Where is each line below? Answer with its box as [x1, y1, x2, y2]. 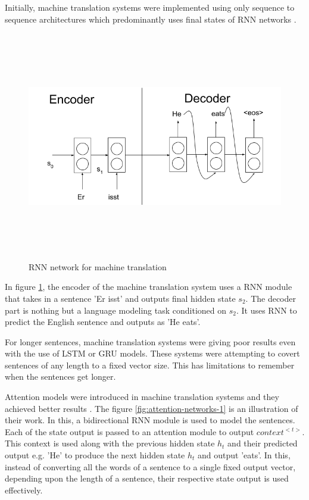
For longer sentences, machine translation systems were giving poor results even [5, 335, 296, 348]
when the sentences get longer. [5, 370, 116, 383]
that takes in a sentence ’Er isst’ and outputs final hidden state [5, 292, 236, 304]
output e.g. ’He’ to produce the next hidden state [5, 449, 185, 461]
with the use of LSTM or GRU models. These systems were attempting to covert [5, 347, 300, 360]
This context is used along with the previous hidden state [5, 437, 215, 449]
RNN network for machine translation [29, 260, 167, 273]
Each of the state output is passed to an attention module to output [5, 425, 254, 437]
